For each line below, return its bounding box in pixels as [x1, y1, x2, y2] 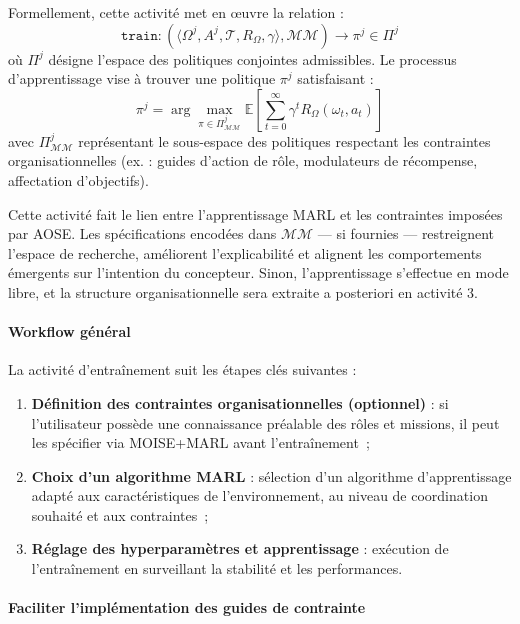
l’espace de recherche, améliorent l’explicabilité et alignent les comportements [8, 242, 482, 263]
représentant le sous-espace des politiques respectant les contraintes [78, 130, 491, 151]
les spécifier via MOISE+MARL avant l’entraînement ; [31, 432, 370, 453]
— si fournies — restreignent [317, 223, 494, 244]
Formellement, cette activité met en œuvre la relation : [8, 2, 344, 22]
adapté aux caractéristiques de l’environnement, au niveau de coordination [31, 485, 488, 506]
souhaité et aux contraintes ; [31, 504, 209, 525]
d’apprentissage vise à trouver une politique [8, 68, 276, 89]
